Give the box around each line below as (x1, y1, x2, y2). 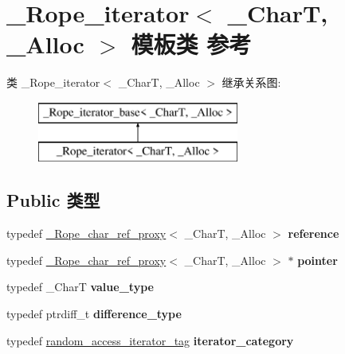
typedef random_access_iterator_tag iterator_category (6, 332, 294, 348)
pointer (297, 251, 338, 268)
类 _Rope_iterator (6, 74, 100, 91)
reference (288, 225, 339, 242)
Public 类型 (6, 188, 100, 212)
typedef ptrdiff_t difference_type (6, 305, 182, 322)
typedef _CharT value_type (6, 278, 154, 295)
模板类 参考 (131, 28, 252, 60)
